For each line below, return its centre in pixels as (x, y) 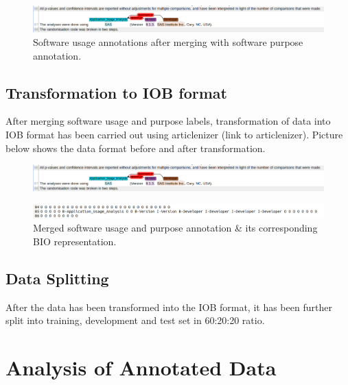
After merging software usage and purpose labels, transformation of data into (168, 121)
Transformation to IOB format (116, 92)
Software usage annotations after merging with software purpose (168, 41)
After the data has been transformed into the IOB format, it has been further (169, 307)
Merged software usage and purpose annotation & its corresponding (175, 228)
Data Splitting (57, 278)
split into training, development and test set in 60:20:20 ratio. (135, 320)
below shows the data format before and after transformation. (136, 148)
